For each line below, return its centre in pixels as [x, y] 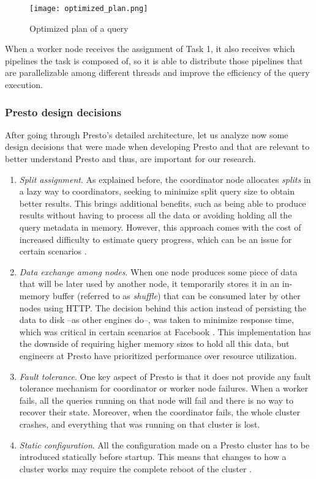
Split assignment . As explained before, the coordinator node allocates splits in [165, 179]
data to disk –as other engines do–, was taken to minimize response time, [156, 320]
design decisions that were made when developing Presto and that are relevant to [157, 147]
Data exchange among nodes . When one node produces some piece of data [158, 271]
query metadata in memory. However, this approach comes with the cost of [160, 227]
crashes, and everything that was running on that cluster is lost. [140, 424]
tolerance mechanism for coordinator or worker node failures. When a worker [164, 388]
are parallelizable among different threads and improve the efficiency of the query [157, 72]
